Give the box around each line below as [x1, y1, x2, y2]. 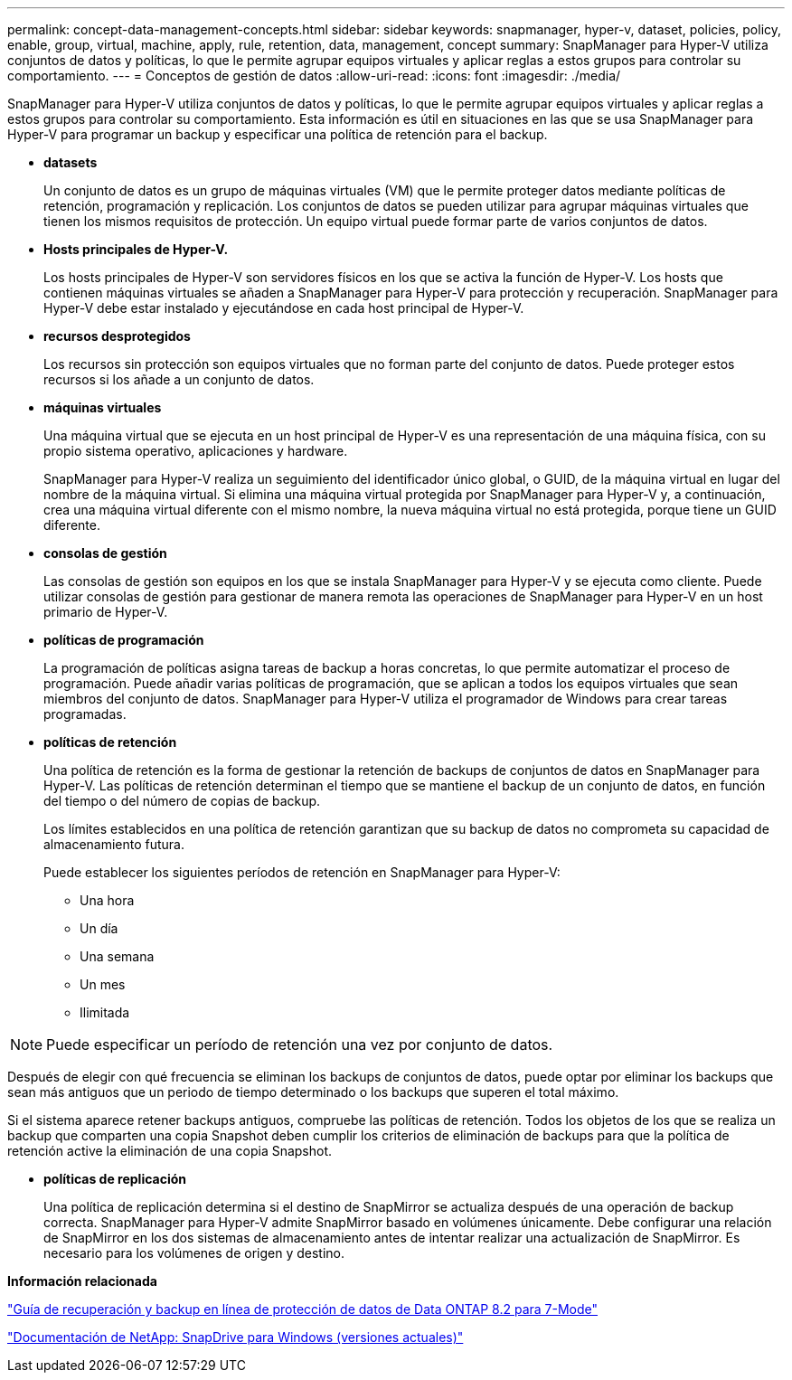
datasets [43, 155, 98, 170]
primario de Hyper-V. [43, 604, 168, 619]
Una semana [80, 949, 155, 964]
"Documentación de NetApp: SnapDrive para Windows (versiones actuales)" [7, 1329, 464, 1345]
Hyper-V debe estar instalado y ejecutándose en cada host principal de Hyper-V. [43, 300, 524, 316]
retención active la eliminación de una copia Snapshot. [7, 1143, 333, 1158]
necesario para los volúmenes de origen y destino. [43, 1245, 344, 1261]
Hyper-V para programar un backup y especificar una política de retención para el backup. [7, 127, 548, 142]
